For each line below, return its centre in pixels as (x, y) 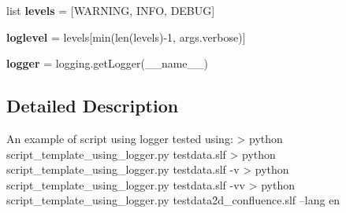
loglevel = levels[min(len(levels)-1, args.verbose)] (126, 37)
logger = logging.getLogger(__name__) (107, 63)
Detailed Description (93, 106)
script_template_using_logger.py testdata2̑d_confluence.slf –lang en (173, 200)
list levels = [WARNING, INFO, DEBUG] (111, 10)
